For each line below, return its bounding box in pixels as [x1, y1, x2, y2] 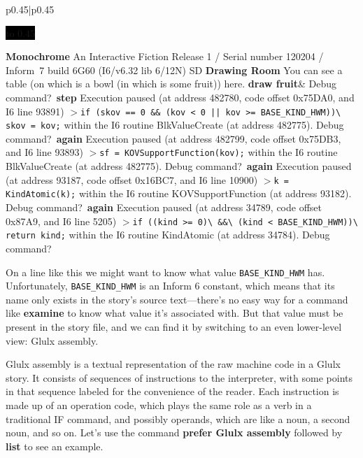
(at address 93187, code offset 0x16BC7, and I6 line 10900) [6, 172, 258, 187]
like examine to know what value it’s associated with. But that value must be [6, 306, 343, 320]
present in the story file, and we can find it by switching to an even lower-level [6, 320, 342, 334]
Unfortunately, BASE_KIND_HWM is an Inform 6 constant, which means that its [6, 278, 335, 293]
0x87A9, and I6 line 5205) [6, 213, 117, 228]
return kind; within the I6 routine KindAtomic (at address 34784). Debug [6, 227, 330, 242]
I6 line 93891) [6, 103, 64, 118]
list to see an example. [6, 438, 104, 453]
